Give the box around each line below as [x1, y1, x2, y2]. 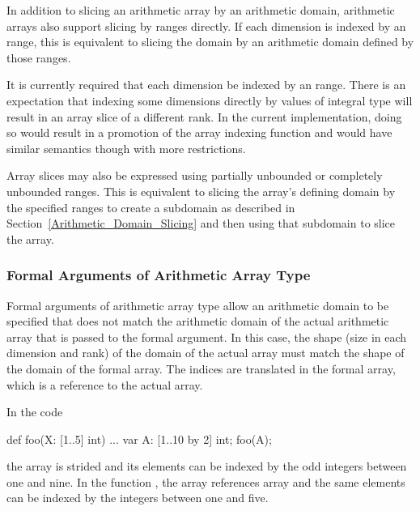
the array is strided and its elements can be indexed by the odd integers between [6, 458, 407, 475]
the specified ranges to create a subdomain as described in [6, 198, 295, 215]
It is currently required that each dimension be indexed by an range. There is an [6, 76, 406, 93]
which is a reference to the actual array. [6, 376, 203, 393]
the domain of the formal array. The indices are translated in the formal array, [6, 360, 396, 377]
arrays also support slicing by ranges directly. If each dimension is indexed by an [6, 17, 406, 34]
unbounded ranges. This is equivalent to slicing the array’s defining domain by [6, 182, 396, 199]
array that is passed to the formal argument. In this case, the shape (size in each [6, 328, 407, 345]
